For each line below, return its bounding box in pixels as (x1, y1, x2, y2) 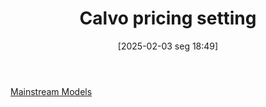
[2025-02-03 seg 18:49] (117, 40, 219, 52)
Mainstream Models (10, 85, 93, 97)
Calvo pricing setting (79, 7, 257, 30)
